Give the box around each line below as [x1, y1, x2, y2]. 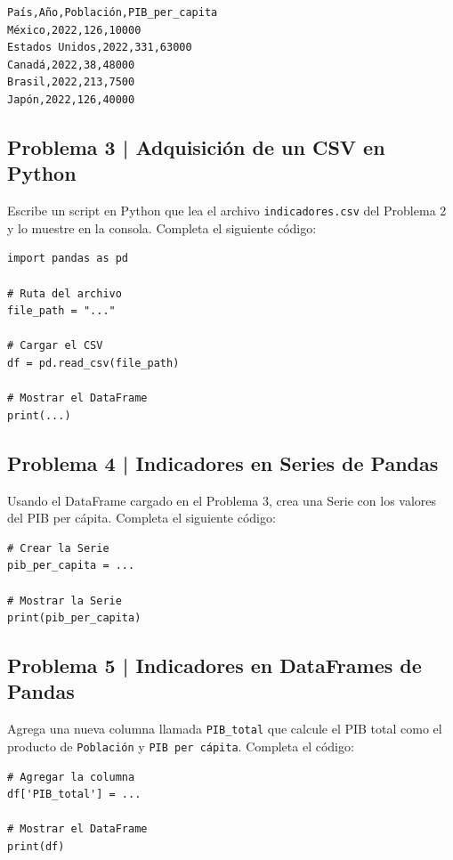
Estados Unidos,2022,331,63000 [7, 41, 192, 54]
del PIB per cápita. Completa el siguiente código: [7, 508, 276, 527]
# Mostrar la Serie [7, 594, 122, 607]
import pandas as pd [7, 252, 129, 265]
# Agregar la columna [7, 770, 135, 783]
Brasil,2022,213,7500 [7, 76, 135, 89]
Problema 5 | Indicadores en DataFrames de [7, 652, 422, 679]
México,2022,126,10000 [7, 23, 142, 37]
